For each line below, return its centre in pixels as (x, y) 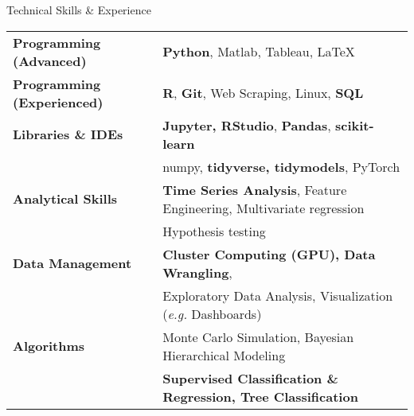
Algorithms (49, 346)
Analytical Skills (65, 199)
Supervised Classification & (250, 378)
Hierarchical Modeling (224, 355)
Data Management (72, 263)
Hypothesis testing (214, 231)
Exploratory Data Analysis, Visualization (278, 295)
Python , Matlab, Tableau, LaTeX (259, 52)
